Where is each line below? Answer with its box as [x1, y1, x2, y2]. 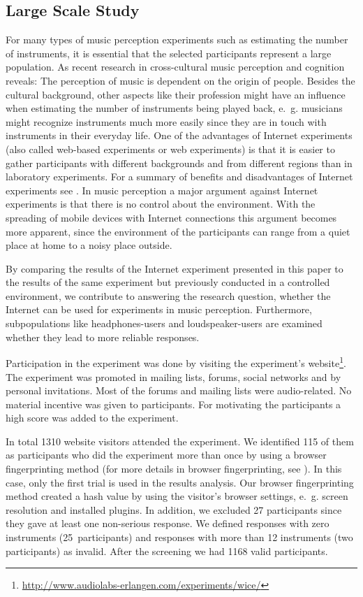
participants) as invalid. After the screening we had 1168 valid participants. [6, 543, 328, 558]
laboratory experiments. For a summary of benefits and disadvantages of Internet [6, 169, 353, 184]
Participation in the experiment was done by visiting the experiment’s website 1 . [6, 354, 346, 370]
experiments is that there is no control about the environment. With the [6, 196, 316, 211]
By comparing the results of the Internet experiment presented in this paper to [6, 261, 343, 275]
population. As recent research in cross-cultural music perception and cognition [6, 59, 345, 74]
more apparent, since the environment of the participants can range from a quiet [6, 224, 350, 238]
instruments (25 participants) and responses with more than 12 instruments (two [6, 530, 353, 545]
